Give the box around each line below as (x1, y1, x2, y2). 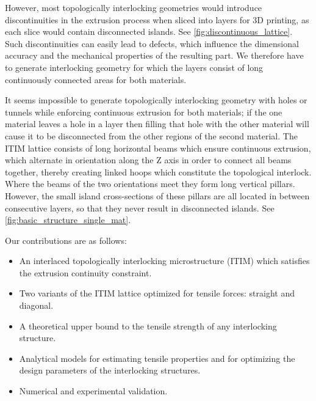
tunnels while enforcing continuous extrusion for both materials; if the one (5, 105, 282, 118)
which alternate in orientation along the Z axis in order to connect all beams (5, 153, 292, 166)
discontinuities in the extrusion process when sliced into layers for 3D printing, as (5, 13, 309, 26)
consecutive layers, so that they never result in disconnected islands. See (5, 201, 275, 214)
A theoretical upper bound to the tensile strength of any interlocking (19, 319, 277, 332)
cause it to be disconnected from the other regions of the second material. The (5, 129, 298, 142)
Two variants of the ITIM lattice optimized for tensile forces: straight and (19, 287, 295, 300)
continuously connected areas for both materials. (5, 73, 187, 86)
